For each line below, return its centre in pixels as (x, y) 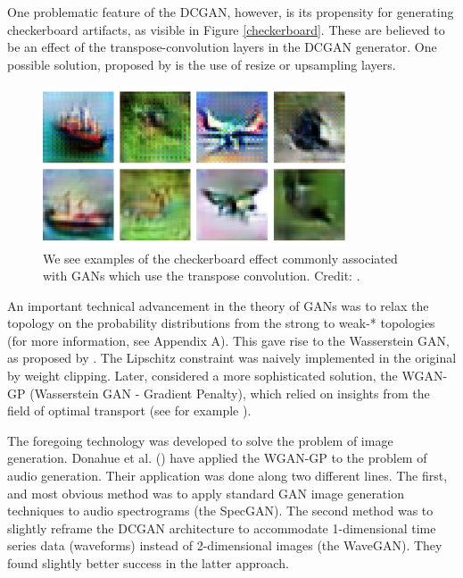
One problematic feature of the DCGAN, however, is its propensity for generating (231, 12)
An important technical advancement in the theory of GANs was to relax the (218, 305)
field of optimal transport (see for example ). (129, 410)
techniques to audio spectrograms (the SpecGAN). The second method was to (220, 511)
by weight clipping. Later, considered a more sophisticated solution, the (203, 376)
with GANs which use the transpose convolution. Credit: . (202, 276)
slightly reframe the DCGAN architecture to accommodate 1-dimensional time (222, 528)
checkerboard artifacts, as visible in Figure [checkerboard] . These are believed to (226, 29)
